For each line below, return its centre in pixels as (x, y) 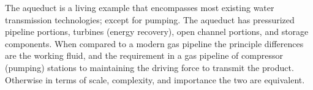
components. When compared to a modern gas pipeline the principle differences (154, 43)
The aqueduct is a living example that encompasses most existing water (140, 7)
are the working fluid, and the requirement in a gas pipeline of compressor (144, 55)
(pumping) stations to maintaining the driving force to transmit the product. (149, 67)
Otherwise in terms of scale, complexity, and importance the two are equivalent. (155, 79)
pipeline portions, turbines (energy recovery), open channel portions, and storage (157, 32)
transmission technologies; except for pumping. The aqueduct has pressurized (150, 19)
